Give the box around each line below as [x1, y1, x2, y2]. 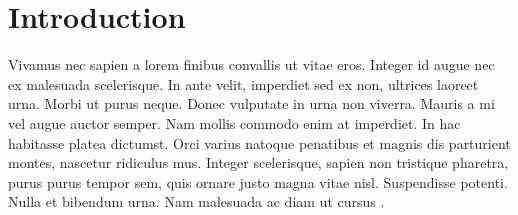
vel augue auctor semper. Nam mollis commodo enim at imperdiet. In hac [8, 112, 461, 133]
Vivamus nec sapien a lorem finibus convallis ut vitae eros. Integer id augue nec [8, 54, 495, 75]
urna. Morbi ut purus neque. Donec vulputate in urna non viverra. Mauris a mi [8, 93, 495, 114]
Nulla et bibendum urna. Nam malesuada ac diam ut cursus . [8, 191, 385, 212]
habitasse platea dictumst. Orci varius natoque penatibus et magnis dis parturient [8, 132, 511, 153]
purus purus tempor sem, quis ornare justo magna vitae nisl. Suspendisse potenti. [8, 171, 508, 192]
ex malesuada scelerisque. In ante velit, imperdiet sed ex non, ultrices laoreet [8, 73, 479, 94]
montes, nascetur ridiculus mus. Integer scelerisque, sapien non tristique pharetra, [8, 152, 509, 173]
